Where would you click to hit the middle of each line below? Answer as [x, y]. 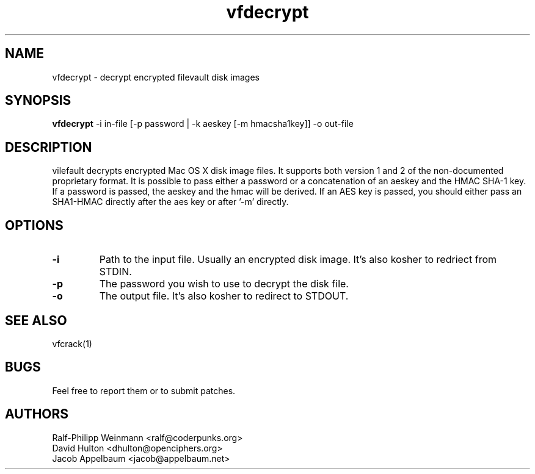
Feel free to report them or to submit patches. [144, 390]
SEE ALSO [36, 320]
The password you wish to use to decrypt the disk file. [224, 284]
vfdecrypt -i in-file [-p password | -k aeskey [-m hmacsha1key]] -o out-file [203, 124]
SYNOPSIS [38, 101]
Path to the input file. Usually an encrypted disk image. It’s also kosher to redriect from [298, 260]
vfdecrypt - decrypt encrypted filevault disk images [156, 77]
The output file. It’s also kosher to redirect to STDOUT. [224, 296]
